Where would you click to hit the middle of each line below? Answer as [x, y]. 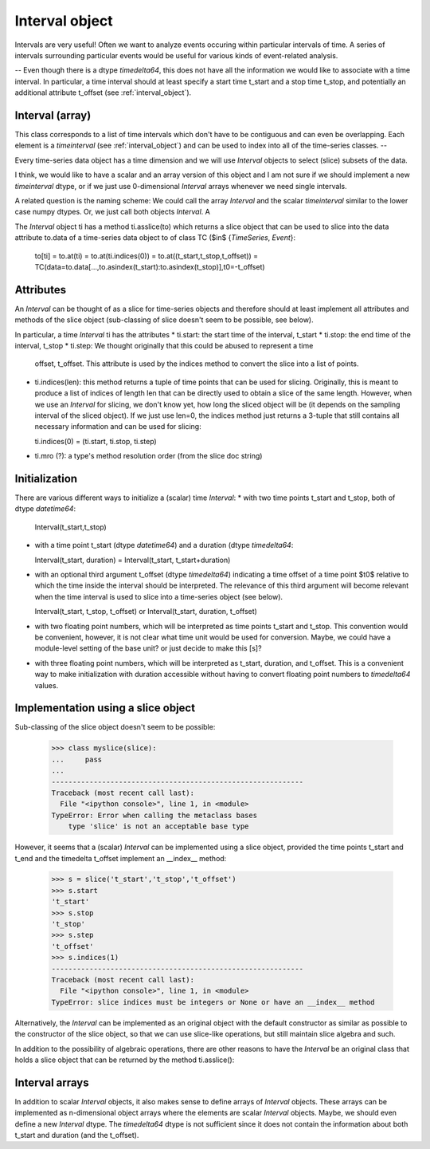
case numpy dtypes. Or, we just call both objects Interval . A [112, 212]
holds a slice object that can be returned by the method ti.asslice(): [125, 1060]
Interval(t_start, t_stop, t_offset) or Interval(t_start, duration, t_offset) [146, 612]
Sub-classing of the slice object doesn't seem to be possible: [115, 727]
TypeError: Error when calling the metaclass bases [154, 815]
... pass [77, 759]
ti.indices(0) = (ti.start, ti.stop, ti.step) [96, 441]
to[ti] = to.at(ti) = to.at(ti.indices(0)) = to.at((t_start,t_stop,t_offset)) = [147, 256]
